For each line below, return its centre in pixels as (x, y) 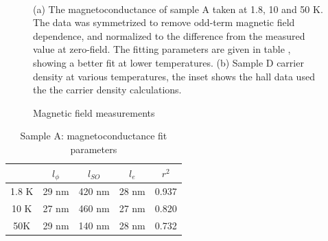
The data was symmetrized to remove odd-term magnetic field (164, 22)
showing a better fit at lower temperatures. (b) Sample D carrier (168, 62)
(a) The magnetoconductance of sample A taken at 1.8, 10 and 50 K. (178, 9)
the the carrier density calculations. (107, 90)
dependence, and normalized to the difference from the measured (169, 35)
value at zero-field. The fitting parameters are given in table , (162, 49)
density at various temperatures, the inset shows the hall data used (174, 76)
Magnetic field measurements (94, 112)
